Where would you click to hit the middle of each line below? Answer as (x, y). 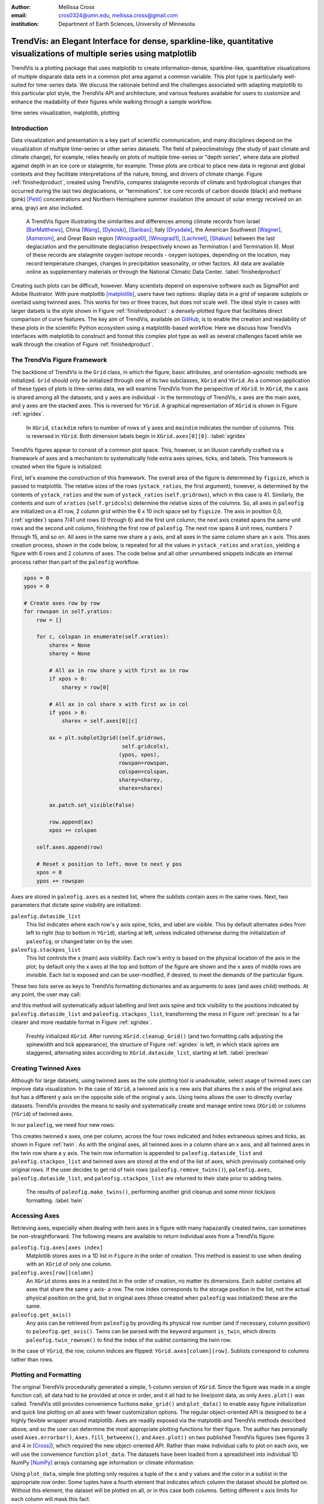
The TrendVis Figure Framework (59, 360)
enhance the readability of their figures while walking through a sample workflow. (112, 102)
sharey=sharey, (141, 780)
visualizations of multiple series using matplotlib (104, 54)
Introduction (29, 128)
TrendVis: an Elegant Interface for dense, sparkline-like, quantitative (142, 41)
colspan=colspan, (144, 771)
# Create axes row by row (62, 603)
